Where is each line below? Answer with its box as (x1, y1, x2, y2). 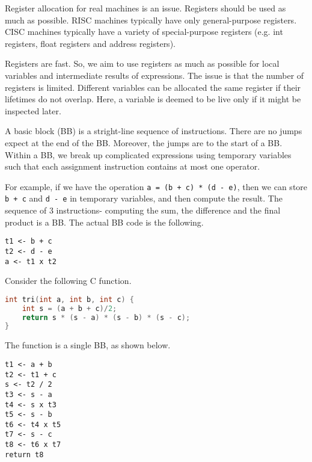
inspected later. (5, 104, 61, 117)
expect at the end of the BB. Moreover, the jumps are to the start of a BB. (5, 136, 283, 149)
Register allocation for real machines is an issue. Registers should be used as (5, 2, 286, 14)
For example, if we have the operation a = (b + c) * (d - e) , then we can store (5, 180, 308, 192)
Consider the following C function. (5, 274, 132, 287)
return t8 (5, 450, 44, 459)
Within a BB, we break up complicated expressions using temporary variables (5, 148, 292, 161)
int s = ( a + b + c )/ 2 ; (22, 304, 117, 313)
